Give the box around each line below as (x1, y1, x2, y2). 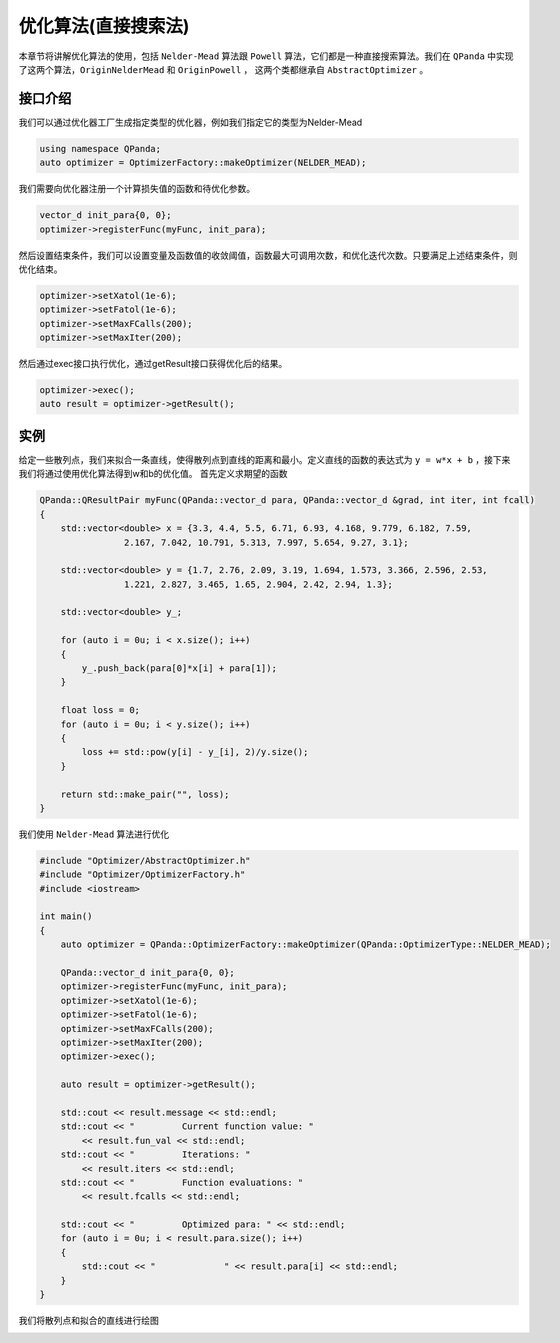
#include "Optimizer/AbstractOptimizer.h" (39, 855, 251, 866)
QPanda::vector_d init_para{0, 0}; (60, 967, 235, 979)
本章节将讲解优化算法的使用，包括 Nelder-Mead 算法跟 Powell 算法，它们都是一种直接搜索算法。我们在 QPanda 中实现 (18, 50, 514, 62)
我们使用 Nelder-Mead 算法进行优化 (18, 828, 170, 840)
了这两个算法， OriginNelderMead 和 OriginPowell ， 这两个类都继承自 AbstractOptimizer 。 (18, 63, 429, 75)
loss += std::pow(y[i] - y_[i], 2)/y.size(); (81, 746, 309, 758)
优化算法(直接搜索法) (18, 15, 190, 37)
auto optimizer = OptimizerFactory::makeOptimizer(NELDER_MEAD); (39, 157, 367, 169)
